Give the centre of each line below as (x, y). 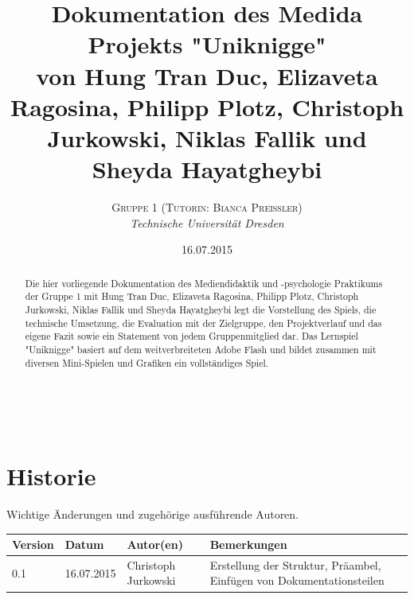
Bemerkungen (248, 545)
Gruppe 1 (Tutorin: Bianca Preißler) (207, 207)
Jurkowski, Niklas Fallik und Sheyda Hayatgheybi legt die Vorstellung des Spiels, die (201, 309)
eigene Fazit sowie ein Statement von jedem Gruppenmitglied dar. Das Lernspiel (191, 336)
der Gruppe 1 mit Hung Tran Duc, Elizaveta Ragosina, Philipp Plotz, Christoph (192, 296)
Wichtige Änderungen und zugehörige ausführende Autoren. (153, 513)
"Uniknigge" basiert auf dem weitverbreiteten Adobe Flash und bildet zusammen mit (201, 349)
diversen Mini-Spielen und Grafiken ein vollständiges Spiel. (147, 362)
